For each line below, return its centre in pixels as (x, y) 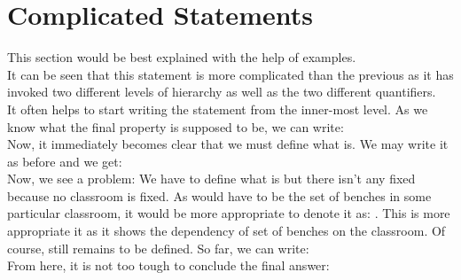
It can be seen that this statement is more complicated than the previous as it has (230, 74)
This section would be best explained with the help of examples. (182, 57)
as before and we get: (65, 161)
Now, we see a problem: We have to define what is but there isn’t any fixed (211, 179)
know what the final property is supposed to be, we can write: (176, 126)
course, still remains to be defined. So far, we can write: (158, 248)
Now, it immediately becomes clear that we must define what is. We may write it (228, 144)
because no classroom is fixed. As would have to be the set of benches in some (219, 195)
